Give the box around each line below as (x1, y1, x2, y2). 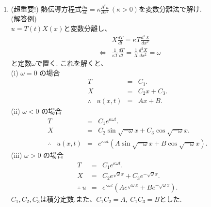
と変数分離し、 (64, 23, 112, 33)
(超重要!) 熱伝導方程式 (11, 4, 82, 14)
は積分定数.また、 (40, 193, 97, 204)
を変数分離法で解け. (138, 4, 202, 14)
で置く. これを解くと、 (35, 58, 108, 68)
